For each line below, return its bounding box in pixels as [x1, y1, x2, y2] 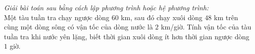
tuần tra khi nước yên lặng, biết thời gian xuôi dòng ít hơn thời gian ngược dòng [4, 31, 250, 41]
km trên [214, 12, 238, 22]
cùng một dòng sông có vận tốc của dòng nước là [4, 22, 153, 32]
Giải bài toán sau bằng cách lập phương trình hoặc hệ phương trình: [4, 2, 209, 12]
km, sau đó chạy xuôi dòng [121, 12, 203, 22]
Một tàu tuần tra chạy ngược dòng [4, 12, 109, 22]
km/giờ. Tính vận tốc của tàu [161, 22, 252, 32]
